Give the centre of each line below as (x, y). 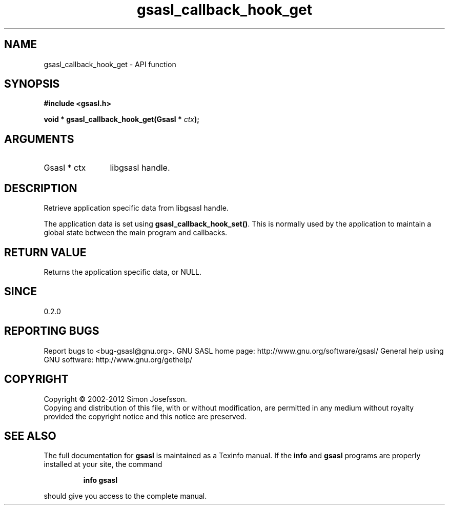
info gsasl (100, 480)
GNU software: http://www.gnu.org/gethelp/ (118, 359)
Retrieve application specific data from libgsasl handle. (136, 208)
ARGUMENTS (39, 139)
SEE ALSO (30, 436)
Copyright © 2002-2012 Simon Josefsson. (115, 399)
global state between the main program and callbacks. (136, 233)
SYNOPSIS (32, 84)
